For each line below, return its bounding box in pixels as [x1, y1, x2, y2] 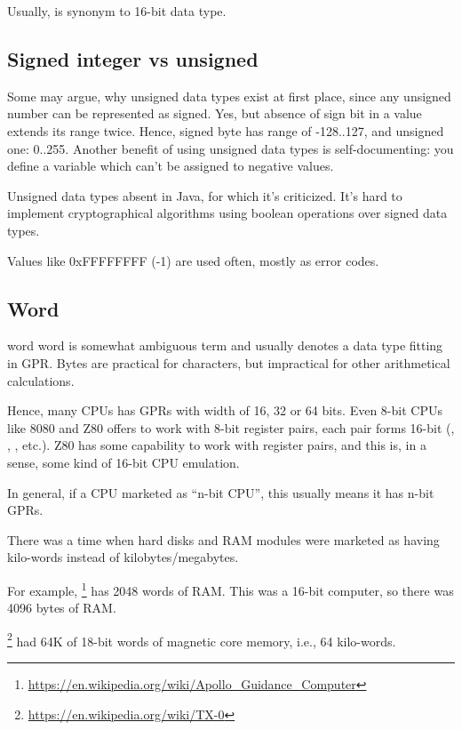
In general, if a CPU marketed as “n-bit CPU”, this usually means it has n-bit [7, 483, 434, 501]
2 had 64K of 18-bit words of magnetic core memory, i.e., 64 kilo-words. [7, 629, 396, 650]
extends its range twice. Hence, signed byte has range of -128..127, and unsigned [7, 121, 444, 140]
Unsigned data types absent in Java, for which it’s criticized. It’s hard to [7, 186, 402, 205]
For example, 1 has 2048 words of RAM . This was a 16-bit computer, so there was [7, 578, 454, 599]
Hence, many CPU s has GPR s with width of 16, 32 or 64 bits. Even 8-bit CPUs [7, 401, 442, 420]
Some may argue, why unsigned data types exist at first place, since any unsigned [7, 86, 451, 105]
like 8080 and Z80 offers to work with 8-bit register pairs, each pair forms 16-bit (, [7, 418, 455, 437]
